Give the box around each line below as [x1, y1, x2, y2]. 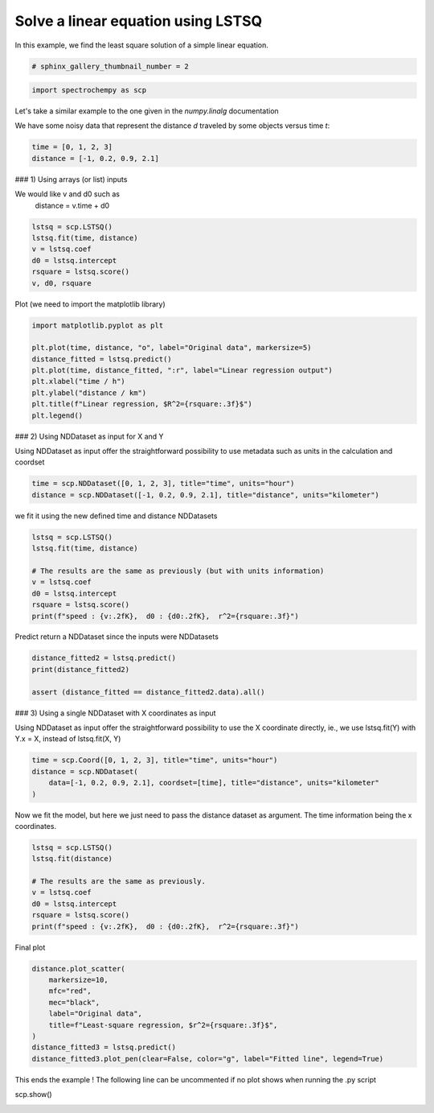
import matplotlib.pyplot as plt [31, 320, 164, 330]
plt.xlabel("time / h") [31, 377, 126, 386]
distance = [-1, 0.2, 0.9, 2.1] [31, 154, 160, 163]
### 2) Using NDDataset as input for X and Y [14, 431, 164, 441]
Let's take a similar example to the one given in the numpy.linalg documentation [14, 106, 279, 116]
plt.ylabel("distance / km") [31, 388, 147, 398]
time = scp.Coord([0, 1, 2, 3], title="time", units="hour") [31, 756, 278, 765]
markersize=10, [48, 975, 108, 985]
